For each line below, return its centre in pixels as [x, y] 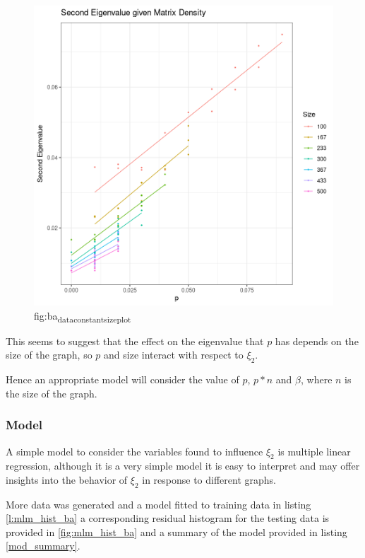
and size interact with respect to [174, 355]
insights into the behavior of [67, 479]
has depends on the [317, 341]
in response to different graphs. [209, 479]
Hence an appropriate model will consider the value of [122, 379]
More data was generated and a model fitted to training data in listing [158, 504]
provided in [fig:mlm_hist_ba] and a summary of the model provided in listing [176, 531]
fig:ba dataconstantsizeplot [83, 316]
